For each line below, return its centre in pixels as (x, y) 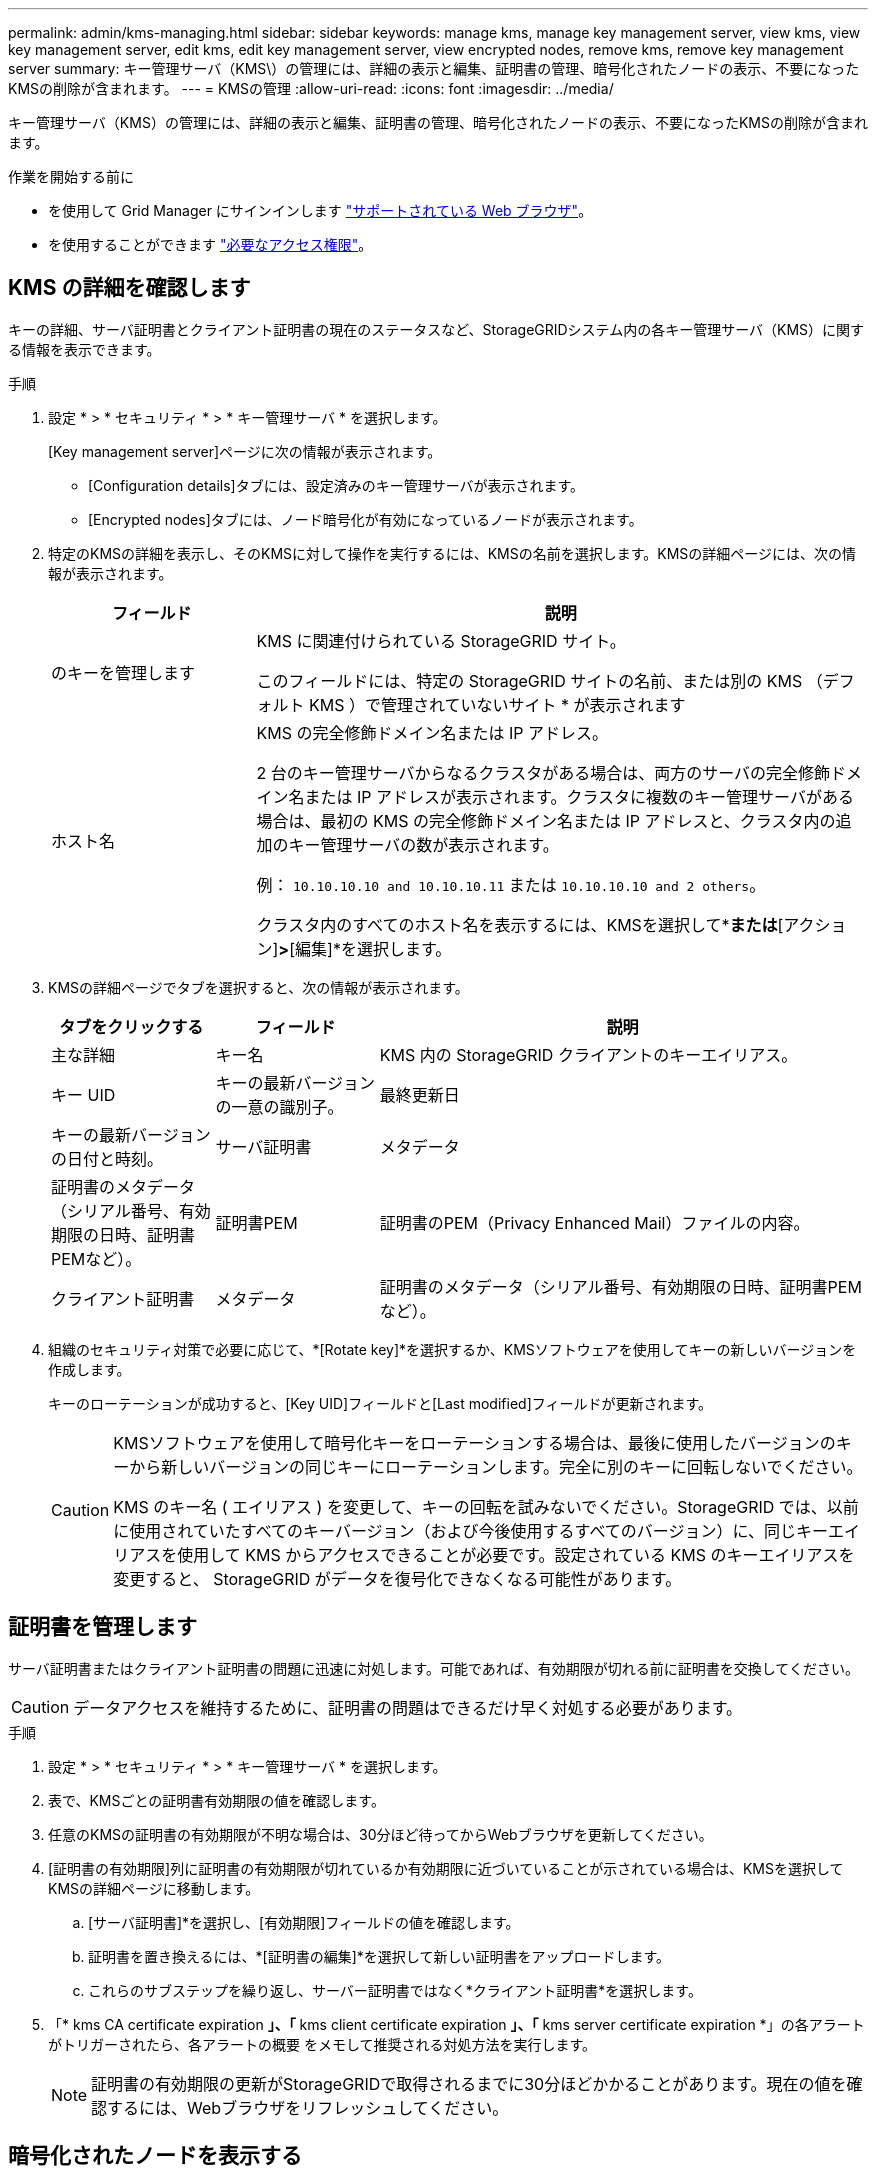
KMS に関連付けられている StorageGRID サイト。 (441, 640)
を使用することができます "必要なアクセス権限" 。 (210, 244)
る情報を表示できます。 (84, 349)
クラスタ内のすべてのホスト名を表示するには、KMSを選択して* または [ (520, 924)
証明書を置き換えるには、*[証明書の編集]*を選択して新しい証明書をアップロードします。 (379, 1956)
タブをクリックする (131, 1026)
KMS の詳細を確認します (129, 288)
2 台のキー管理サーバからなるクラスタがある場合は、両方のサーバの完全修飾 (543, 772)
